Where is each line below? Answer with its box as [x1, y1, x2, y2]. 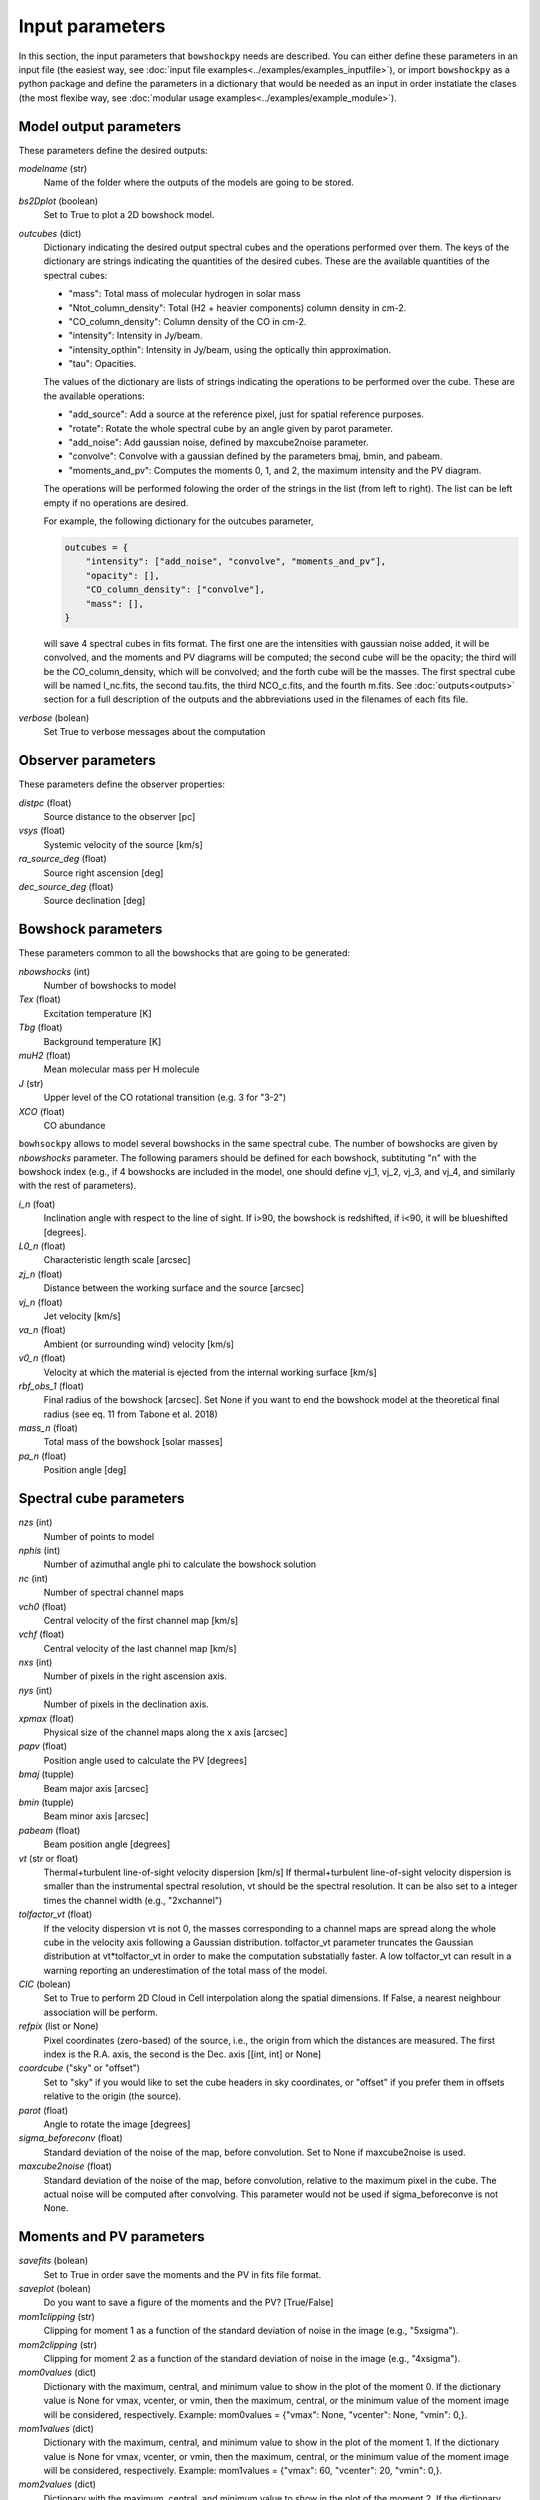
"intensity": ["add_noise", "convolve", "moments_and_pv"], [85, 556, 387, 567]
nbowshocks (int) [18, 965, 91, 977]
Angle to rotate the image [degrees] [43, 2118, 191, 2130]
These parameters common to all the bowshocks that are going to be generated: [18, 947, 350, 959]
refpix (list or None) [18, 2020, 99, 2032]
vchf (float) [18, 1628, 65, 1640]
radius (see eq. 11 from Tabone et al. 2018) [43, 1408, 219, 1420]
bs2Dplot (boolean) [18, 195, 99, 207]
